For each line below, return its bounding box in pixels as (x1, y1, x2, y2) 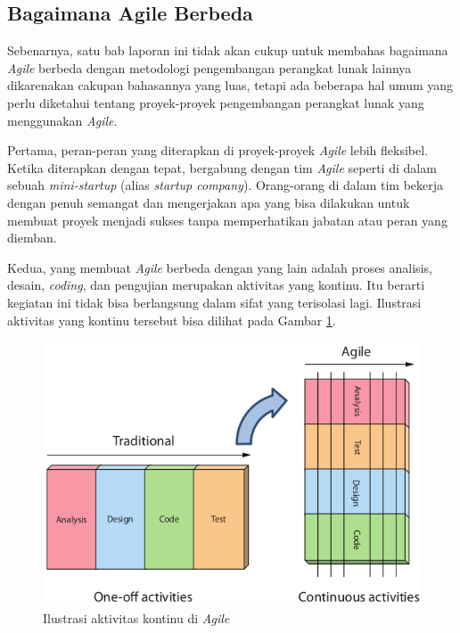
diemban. (7, 228, 57, 247)
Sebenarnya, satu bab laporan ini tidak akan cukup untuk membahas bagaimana (7, 41, 448, 60)
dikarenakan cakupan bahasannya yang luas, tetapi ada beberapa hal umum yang (7, 76, 454, 95)
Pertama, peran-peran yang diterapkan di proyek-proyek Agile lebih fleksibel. (7, 141, 429, 160)
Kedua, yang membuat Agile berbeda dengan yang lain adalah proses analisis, (7, 258, 432, 276)
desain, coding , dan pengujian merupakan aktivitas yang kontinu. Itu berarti (7, 275, 425, 294)
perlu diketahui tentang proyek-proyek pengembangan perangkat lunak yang (7, 93, 424, 111)
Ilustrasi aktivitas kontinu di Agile (43, 608, 230, 627)
